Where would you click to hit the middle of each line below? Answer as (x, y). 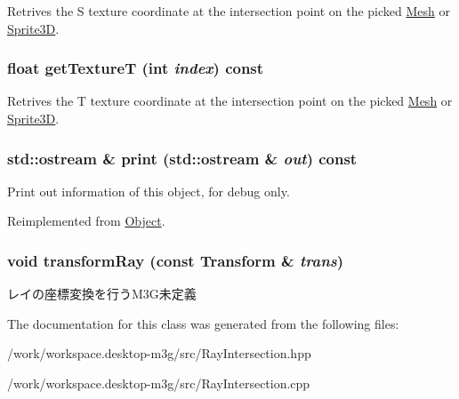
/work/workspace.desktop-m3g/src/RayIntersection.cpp (159, 383)
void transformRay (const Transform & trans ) (176, 260)
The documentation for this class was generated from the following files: (203, 323)
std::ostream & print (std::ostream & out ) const (182, 158)
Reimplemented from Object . (86, 221)
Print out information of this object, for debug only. (149, 191)
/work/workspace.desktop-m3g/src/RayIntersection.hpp (159, 353)
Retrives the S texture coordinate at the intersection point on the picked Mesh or (229, 11)
